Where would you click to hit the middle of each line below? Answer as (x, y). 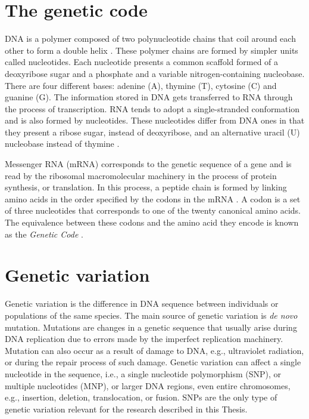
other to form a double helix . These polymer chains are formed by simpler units (152, 50)
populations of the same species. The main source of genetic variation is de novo (151, 315)
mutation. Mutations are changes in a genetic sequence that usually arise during (151, 327)
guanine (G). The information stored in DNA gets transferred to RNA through (149, 97)
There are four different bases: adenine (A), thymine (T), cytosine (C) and (141, 85)
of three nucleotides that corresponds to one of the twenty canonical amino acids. (153, 210)
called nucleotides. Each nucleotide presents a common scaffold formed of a (142, 62)
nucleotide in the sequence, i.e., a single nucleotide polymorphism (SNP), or (143, 373)
